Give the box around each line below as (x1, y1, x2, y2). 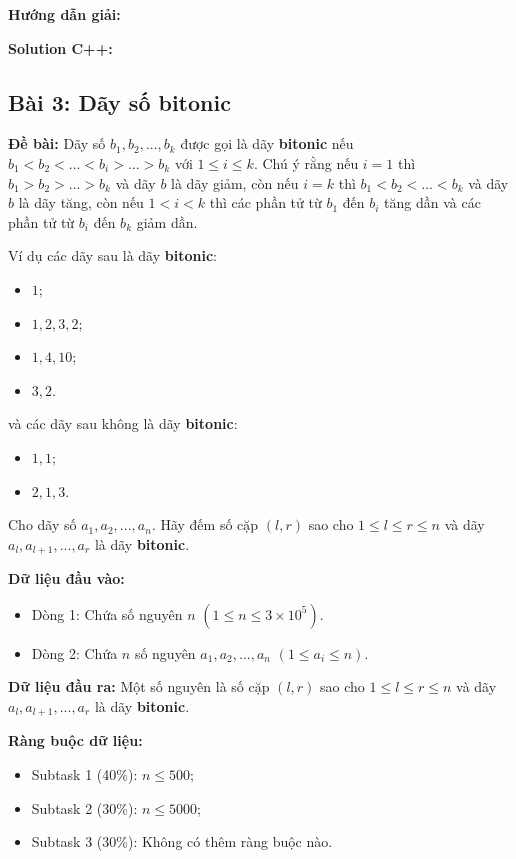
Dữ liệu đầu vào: (8, 568, 125, 589)
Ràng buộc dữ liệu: (8, 730, 143, 751)
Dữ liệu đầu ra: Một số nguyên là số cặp (8, 676, 270, 697)
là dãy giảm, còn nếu (171, 172, 299, 193)
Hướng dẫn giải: (8, 4, 121, 24)
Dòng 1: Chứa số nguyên (31, 603, 183, 624)
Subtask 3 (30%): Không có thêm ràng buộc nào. (31, 831, 333, 852)
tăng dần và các (384, 192, 481, 213)
